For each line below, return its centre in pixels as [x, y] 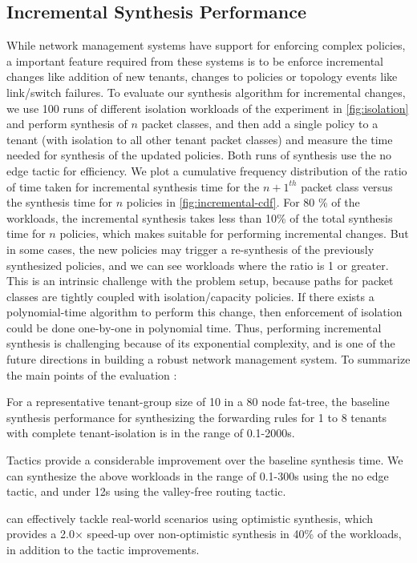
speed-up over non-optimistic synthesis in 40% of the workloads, [244, 534]
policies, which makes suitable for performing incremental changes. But [234, 233]
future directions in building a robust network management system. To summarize [208, 359]
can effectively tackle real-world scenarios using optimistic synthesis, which [190, 518]
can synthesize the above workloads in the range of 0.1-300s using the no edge [198, 475]
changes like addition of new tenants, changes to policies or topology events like [202, 76]
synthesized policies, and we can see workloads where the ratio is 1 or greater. [198, 265]
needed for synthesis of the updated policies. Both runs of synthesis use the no [199, 155]
